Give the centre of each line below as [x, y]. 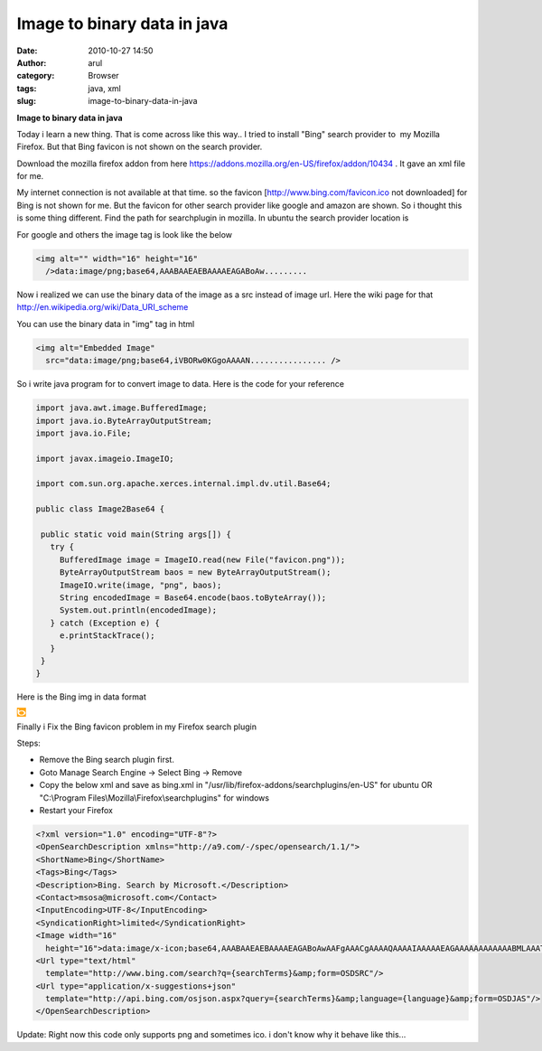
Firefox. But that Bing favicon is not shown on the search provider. [140, 147]
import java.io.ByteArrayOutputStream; [124, 421]
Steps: [28, 743]
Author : [32, 62]
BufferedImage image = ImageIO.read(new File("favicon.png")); [202, 559]
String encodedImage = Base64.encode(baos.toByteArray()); [193, 597]
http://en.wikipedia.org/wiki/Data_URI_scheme [103, 307]
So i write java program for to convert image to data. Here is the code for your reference [181, 384]
